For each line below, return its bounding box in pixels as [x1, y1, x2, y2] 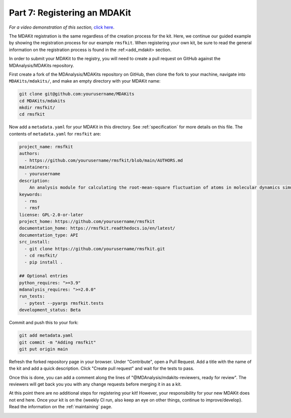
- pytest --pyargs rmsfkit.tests [24, 300, 104, 306]
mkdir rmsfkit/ [19, 105, 55, 110]
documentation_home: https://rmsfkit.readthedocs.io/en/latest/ [19, 226, 176, 231]
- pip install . [24, 260, 63, 265]
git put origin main [19, 346, 68, 352]
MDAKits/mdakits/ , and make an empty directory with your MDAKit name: [9, 78, 161, 84]
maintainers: [19, 164, 50, 170]
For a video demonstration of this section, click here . [9, 24, 115, 30]
